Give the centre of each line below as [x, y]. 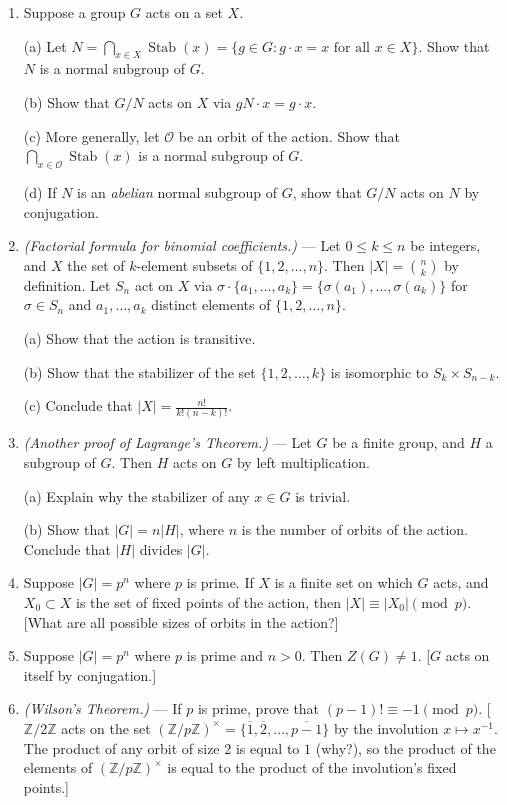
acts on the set [106, 727]
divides [161, 548]
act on [154, 284]
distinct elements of [211, 304]
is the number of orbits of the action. [354, 529]
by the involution [386, 727]
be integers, [445, 245]
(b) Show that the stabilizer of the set [139, 371]
